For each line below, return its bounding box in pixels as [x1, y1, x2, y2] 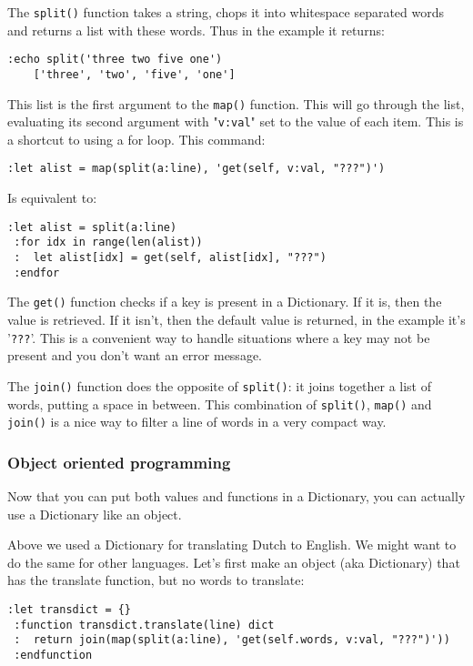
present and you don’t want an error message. [7, 346, 262, 365]
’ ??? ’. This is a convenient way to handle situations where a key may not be [7, 328, 430, 347]
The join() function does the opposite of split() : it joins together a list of [7, 376, 432, 395]
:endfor [14, 266, 60, 279]
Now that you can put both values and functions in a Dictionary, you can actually [7, 487, 466, 506]
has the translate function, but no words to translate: [7, 570, 305, 590]
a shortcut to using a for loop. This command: [7, 129, 266, 148]
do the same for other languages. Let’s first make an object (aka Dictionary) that [7, 552, 460, 571]
